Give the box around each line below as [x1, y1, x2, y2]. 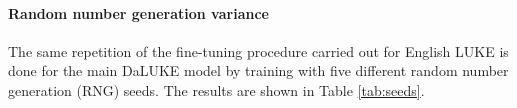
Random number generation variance [8, 2, 269, 23]
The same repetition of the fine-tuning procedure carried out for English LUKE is [8, 40, 509, 61]
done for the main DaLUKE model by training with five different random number [8, 60, 509, 81]
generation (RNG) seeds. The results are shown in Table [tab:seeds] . [8, 79, 425, 100]
